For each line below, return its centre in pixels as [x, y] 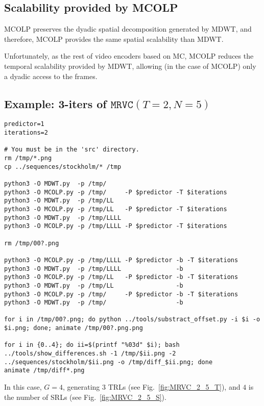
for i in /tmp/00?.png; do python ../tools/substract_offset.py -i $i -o [132, 320]
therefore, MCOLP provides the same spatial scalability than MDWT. [114, 39]
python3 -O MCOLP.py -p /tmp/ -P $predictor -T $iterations [116, 192]
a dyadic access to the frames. [51, 76]
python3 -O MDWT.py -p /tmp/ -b [94, 303]
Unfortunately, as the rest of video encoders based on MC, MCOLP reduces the [129, 56]
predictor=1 [24, 124]
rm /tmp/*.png [28, 158]
